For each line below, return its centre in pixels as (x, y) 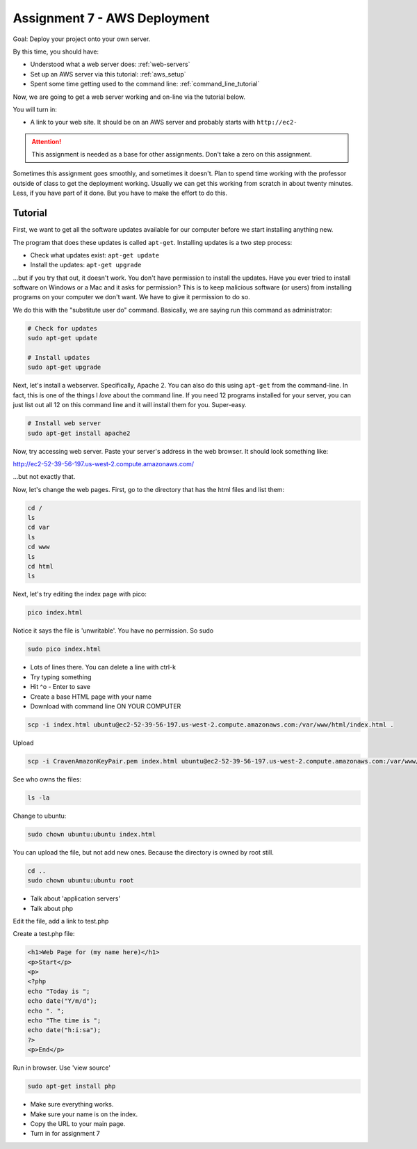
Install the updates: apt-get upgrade (86, 265)
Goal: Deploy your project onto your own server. (82, 39)
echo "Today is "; (59, 991)
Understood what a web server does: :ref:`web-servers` (110, 64)
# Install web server (64, 423)
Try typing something (61, 677)
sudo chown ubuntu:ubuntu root (81, 881)
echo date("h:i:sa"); (64, 1030)
